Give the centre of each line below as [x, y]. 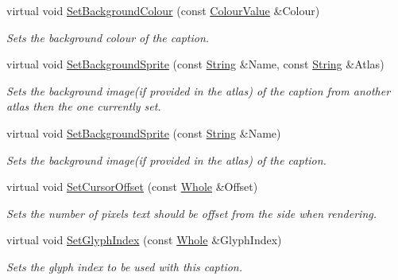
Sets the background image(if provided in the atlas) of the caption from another [199, 90]
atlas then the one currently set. [84, 106]
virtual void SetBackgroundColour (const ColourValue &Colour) [163, 10]
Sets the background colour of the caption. [108, 37]
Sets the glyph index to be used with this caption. [125, 266]
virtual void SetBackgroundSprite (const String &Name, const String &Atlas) [195, 64]
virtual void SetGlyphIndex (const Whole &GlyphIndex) [144, 240]
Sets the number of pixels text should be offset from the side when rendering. [192, 213]
